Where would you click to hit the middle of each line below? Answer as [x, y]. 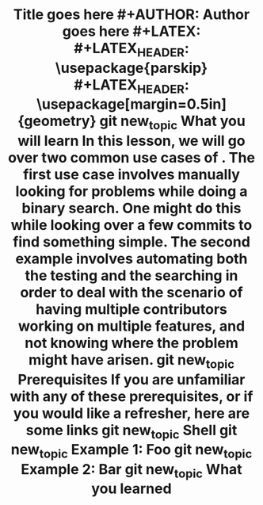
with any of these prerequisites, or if [131, 396]
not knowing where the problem [131, 343]
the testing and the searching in [131, 275]
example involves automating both [131, 258]
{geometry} [57, 121]
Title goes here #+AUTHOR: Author [131, 15]
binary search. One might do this [131, 208]
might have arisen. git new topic [131, 361]
